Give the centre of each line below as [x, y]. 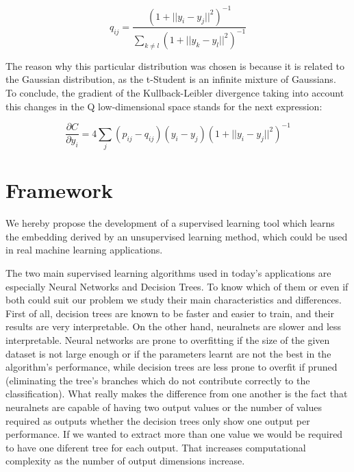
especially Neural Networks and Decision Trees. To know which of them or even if [177, 286]
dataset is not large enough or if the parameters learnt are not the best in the [168, 353]
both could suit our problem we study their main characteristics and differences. [174, 300]
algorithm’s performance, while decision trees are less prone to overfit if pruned [172, 367]
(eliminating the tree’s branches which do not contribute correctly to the [158, 380]
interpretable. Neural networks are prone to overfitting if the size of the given [168, 339]
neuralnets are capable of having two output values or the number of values [164, 407]
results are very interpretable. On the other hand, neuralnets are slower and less [174, 326]
